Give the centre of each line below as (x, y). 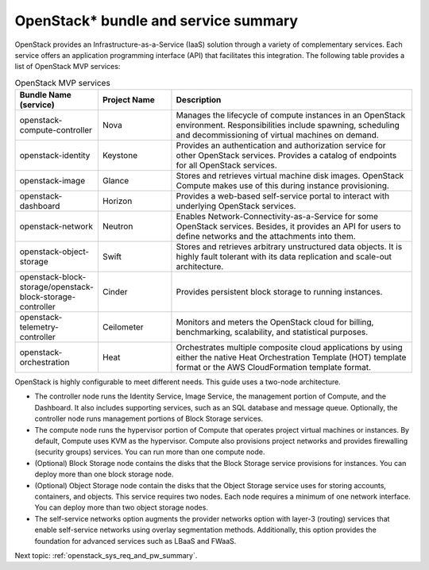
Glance (116, 181)
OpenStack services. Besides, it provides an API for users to (288, 226)
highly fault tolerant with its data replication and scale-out (284, 256)
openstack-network (56, 226)
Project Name (128, 100)
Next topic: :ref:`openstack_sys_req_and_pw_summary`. (106, 555)
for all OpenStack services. (226, 165)
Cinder (115, 292)
